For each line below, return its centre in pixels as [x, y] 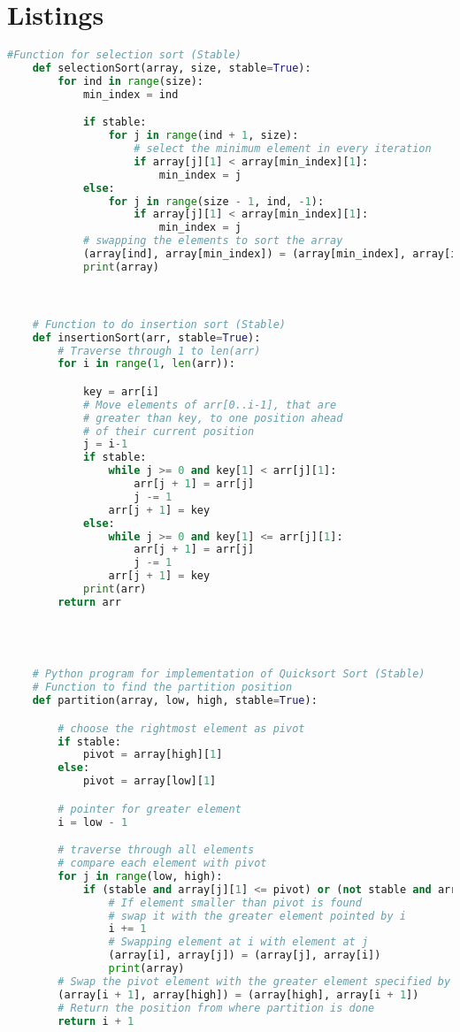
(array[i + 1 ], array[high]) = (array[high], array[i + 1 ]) [238, 994]
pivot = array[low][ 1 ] [149, 781]
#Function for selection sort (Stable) [124, 55]
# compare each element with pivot [162, 863]
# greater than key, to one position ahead [213, 418]
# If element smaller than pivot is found [235, 902]
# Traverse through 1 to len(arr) [159, 351]
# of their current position [169, 431]
